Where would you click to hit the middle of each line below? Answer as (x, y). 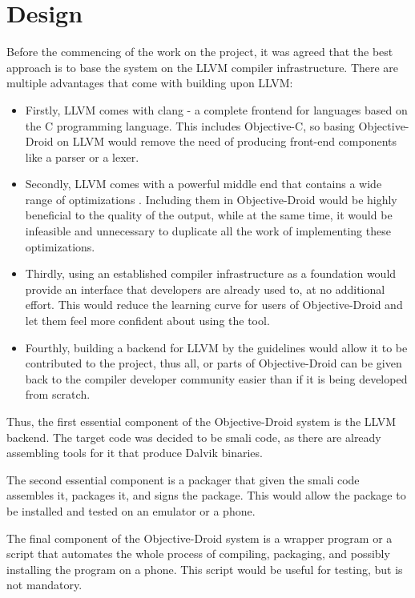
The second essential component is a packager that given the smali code (183, 479)
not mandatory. (44, 585)
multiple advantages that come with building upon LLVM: (150, 83)
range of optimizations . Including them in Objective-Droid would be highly (211, 199)
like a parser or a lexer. (82, 157)
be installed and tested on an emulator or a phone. (131, 510)
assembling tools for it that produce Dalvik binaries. (135, 453)
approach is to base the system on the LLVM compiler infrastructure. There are (203, 67)
